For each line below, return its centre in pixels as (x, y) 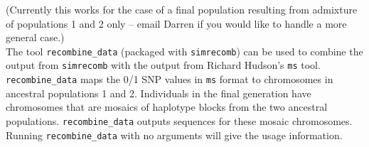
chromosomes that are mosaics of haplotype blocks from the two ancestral (167, 107)
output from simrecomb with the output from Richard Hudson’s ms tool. (163, 65)
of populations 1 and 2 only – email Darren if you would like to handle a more (176, 23)
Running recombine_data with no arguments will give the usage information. (174, 135)
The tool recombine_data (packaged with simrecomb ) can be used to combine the (184, 51)
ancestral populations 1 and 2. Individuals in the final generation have (159, 93)
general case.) (35, 37)
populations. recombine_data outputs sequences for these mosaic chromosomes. (179, 120)
